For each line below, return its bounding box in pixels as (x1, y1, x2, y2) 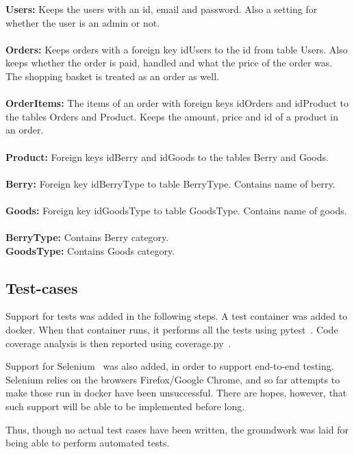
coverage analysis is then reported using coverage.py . (5, 336, 231, 350)
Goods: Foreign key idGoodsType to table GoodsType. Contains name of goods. (5, 203, 347, 217)
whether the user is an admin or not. (5, 15, 160, 29)
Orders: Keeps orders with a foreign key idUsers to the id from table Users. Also (5, 42, 348, 56)
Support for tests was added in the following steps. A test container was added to (5, 309, 348, 323)
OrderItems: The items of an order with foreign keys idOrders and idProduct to (5, 96, 349, 110)
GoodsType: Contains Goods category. (5, 243, 175, 257)
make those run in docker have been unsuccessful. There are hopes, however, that (5, 386, 347, 400)
